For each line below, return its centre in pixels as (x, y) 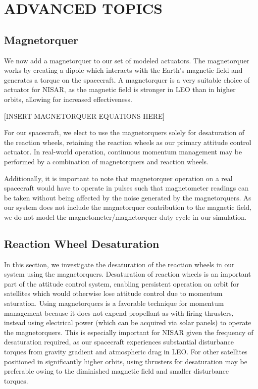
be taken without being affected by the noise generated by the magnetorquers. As (128, 197)
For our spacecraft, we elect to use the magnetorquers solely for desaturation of (124, 132)
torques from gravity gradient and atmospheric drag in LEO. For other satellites (126, 352)
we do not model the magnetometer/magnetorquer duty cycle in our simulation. (125, 217)
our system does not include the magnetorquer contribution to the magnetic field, (128, 207)
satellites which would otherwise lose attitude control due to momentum (113, 293)
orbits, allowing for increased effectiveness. (68, 99)
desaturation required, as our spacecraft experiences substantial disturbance (119, 342)
